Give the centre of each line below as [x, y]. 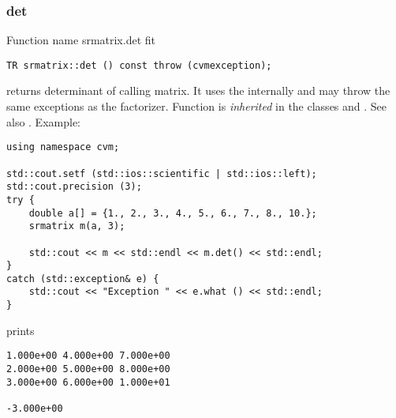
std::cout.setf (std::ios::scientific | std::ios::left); [162, 173]
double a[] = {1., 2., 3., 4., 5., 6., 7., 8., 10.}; [173, 213]
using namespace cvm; [63, 147]
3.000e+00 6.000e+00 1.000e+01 [88, 382]
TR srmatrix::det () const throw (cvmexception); [139, 65]
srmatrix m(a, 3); [77, 226]
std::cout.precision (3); [74, 187]
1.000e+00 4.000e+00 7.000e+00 [88, 356]
